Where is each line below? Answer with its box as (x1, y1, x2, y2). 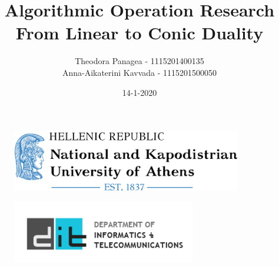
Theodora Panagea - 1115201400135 (75, 55, 204, 67)
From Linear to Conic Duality (15, 21, 264, 45)
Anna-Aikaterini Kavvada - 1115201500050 (62, 66, 217, 78)
